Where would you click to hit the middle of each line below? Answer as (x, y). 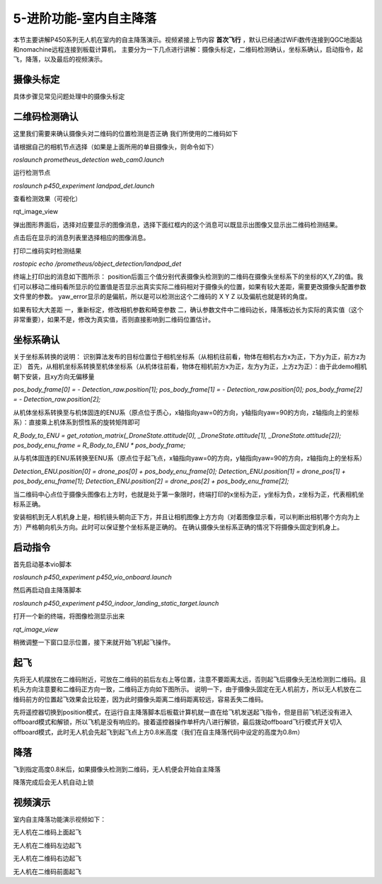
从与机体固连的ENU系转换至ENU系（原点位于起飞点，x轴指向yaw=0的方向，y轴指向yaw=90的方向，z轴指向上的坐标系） (190, 458)
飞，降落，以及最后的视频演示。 (59, 59)
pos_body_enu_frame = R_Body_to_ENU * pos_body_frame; (99, 446)
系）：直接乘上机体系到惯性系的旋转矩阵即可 (77, 422)
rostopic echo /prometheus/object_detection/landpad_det (97, 264)
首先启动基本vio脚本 (42, 564)
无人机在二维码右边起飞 (47, 858)
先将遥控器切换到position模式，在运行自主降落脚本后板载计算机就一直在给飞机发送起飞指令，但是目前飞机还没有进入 (183, 713)
